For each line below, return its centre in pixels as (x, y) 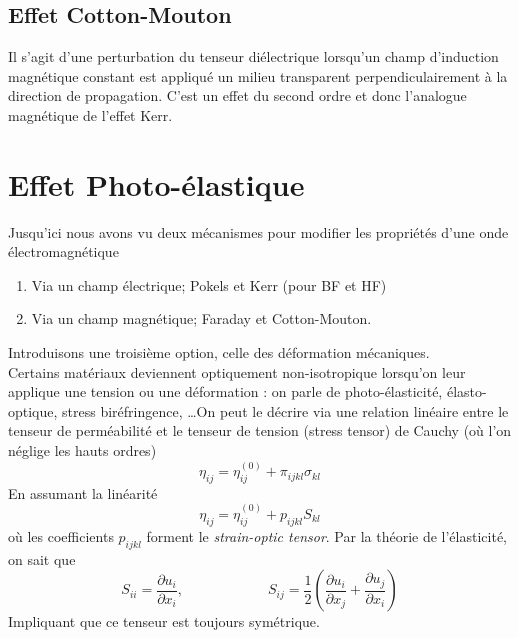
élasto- (466, 391)
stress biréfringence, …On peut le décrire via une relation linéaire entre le (285, 410)
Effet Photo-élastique (156, 183)
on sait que (42, 558)
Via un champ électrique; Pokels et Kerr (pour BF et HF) (209, 284)
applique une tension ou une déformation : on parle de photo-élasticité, (225, 391)
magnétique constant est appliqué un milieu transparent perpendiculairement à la (258, 75)
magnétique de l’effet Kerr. (90, 114)
